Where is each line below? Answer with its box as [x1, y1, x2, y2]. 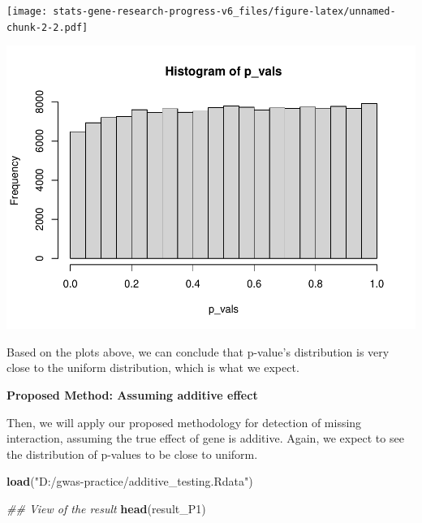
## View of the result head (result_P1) [6, 499, 206, 517]
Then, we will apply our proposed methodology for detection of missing [6, 413, 362, 430]
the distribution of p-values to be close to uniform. [6, 445, 258, 462]
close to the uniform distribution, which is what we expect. [6, 359, 299, 376]
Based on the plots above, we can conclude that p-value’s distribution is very [6, 343, 390, 360]
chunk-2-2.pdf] [6, 21, 88, 33]
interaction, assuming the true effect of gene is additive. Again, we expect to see [6, 430, 404, 447]
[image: [6, 6, 48, 17]
